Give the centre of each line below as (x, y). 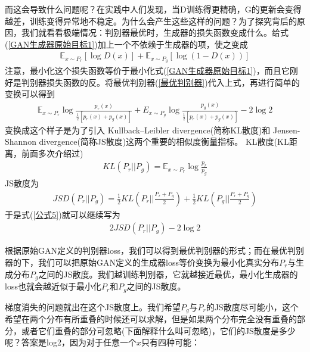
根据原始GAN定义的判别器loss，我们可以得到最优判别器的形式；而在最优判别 (154, 250)
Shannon (21, 141)
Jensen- (287, 130)
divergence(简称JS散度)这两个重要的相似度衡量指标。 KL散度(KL (164, 141)
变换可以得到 (30, 94)
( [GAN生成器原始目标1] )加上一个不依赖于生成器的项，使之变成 (126, 44)
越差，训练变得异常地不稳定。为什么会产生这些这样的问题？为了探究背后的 (151, 21)
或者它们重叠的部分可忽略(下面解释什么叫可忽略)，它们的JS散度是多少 (158, 330)
